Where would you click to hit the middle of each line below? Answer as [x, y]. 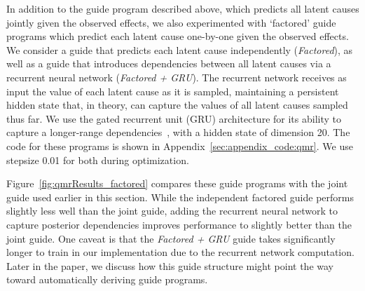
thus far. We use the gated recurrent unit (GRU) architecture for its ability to [174, 118]
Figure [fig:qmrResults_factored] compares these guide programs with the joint [177, 183]
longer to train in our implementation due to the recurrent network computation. [180, 252]
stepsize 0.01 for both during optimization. [98, 160]
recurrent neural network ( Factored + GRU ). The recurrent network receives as [177, 77]
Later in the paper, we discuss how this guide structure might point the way [170, 265]
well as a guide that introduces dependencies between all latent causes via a [169, 63]
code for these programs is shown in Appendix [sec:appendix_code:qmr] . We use [180, 145]
